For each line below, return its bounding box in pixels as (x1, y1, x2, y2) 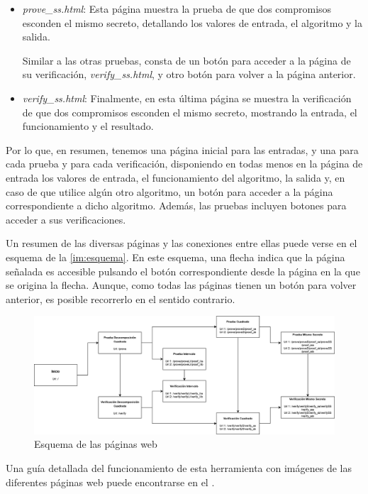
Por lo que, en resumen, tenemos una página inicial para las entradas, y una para (6, 142, 359, 157)
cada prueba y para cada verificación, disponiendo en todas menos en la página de (6, 156, 363, 171)
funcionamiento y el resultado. (22, 119, 154, 133)
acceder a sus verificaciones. (6, 212, 126, 226)
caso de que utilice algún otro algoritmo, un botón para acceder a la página (6, 184, 333, 199)
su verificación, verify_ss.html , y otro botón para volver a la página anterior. (22, 67, 356, 82)
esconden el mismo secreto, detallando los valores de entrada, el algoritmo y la (22, 15, 363, 30)
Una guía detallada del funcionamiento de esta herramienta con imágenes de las (6, 460, 352, 475)
